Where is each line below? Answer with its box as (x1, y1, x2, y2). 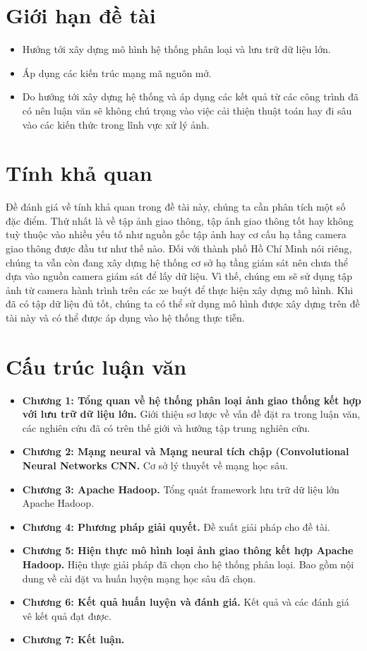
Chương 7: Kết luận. (22, 632, 125, 647)
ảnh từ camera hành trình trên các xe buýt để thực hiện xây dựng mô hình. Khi (6, 282, 354, 297)
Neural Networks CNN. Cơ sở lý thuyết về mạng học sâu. (22, 458, 288, 473)
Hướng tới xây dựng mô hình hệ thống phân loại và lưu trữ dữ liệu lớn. (22, 42, 331, 57)
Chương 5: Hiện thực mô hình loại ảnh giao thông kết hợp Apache (22, 543, 354, 558)
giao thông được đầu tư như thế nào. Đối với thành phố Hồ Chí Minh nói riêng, (6, 241, 352, 255)
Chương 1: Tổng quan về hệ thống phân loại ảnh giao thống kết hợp (22, 392, 361, 407)
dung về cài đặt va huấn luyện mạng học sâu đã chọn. (22, 570, 256, 585)
